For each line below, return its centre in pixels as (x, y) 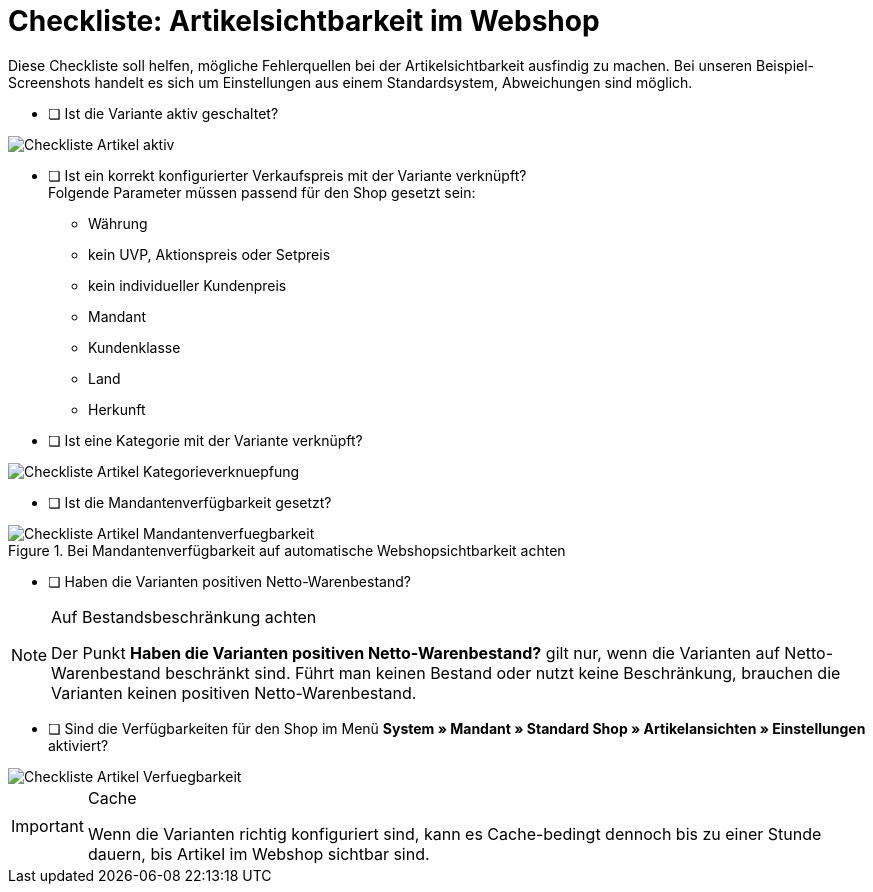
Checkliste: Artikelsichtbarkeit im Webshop (304, 21)
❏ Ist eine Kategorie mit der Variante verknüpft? (205, 440)
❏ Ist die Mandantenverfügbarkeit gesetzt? (190, 502)
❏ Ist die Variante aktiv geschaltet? (163, 113)
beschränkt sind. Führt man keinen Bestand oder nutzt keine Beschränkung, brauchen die (503, 672)
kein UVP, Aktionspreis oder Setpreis (209, 254)
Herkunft (117, 409)
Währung (118, 223)
